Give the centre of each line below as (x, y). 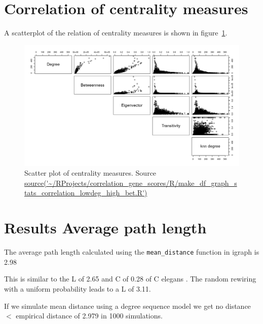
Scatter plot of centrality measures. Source (90, 173)
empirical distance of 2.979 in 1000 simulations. (89, 316)
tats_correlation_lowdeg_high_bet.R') (86, 193)
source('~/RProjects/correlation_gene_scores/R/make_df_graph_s (131, 183)
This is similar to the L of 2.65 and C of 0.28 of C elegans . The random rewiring (130, 279)
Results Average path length (105, 228)
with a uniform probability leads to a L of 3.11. (78, 288)
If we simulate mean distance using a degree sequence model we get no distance (127, 306)
